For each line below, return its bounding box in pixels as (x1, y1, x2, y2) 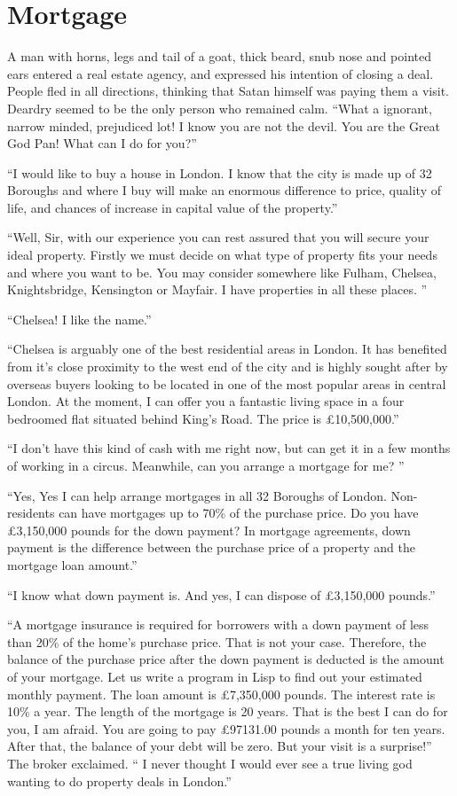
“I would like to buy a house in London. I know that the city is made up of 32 (7, 163, 432, 182)
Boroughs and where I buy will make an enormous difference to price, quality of (7, 181, 441, 199)
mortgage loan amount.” (7, 555, 138, 574)
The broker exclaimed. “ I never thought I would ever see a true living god (7, 753, 413, 772)
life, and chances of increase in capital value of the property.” (7, 198, 338, 216)
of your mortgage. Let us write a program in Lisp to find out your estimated (7, 667, 422, 685)
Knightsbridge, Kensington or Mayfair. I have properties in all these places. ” (7, 280, 428, 299)
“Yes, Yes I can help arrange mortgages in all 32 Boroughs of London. (7, 486, 387, 504)
